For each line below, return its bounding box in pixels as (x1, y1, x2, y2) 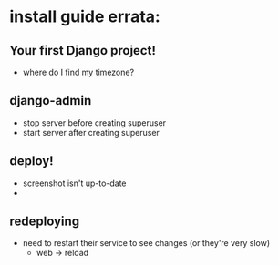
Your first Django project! (9, 43, 157, 58)
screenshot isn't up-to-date (22, 178, 127, 189)
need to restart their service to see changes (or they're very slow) (22, 238, 271, 249)
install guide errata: (9, 6, 161, 27)
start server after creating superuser (22, 127, 160, 138)
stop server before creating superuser (22, 117, 167, 128)
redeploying (9, 214, 80, 229)
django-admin (9, 93, 92, 108)
